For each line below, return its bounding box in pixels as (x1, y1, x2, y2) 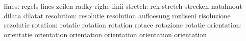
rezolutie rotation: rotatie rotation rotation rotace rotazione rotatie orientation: (4, 20, 242, 30)
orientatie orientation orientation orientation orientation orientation (4, 29, 207, 39)
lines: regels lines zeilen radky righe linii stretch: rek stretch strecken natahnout (4, 1, 243, 11)
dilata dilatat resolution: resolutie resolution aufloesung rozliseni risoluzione (4, 10, 231, 20)
